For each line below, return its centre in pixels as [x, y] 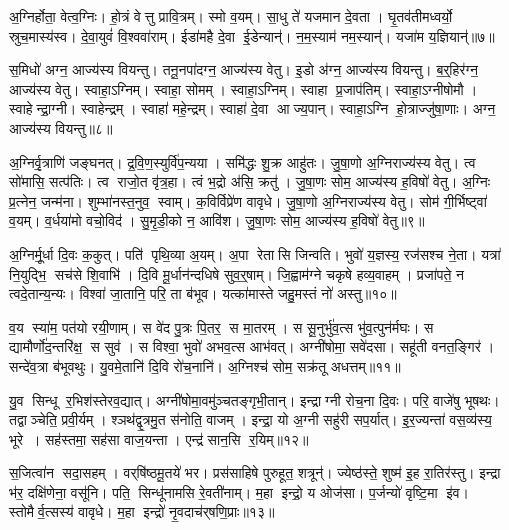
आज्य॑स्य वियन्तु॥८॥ [61, 127]
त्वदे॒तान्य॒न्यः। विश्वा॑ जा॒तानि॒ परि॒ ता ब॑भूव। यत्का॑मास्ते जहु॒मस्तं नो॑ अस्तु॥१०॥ [203, 293]
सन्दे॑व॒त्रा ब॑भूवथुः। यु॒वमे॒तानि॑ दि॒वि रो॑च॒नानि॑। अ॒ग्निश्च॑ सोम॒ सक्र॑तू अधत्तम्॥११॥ [205, 365]
